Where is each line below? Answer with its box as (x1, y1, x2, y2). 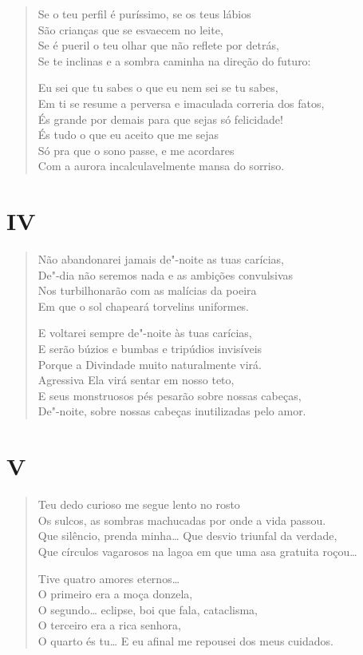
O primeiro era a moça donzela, (37, 586, 193, 602)
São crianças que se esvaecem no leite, (37, 21, 223, 38)
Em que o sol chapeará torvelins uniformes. (37, 297, 250, 314)
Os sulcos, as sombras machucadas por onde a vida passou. (37, 511, 326, 528)
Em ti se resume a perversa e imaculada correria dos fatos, (37, 94, 325, 111)
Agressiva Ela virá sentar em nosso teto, (37, 371, 235, 388)
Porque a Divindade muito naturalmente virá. (37, 355, 262, 372)
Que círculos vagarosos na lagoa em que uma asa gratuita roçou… (37, 542, 357, 559)
